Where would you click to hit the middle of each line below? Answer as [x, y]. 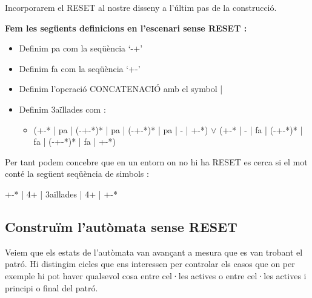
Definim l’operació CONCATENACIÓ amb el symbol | [121, 89]
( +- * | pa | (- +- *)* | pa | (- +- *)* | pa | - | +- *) [121, 129]
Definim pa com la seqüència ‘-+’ [81, 48]
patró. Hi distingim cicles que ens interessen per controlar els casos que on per [150, 264]
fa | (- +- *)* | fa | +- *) [75, 141]
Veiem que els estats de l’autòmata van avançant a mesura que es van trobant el [154, 252]
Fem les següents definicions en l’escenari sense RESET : [126, 28]
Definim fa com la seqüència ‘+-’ [80, 68]
